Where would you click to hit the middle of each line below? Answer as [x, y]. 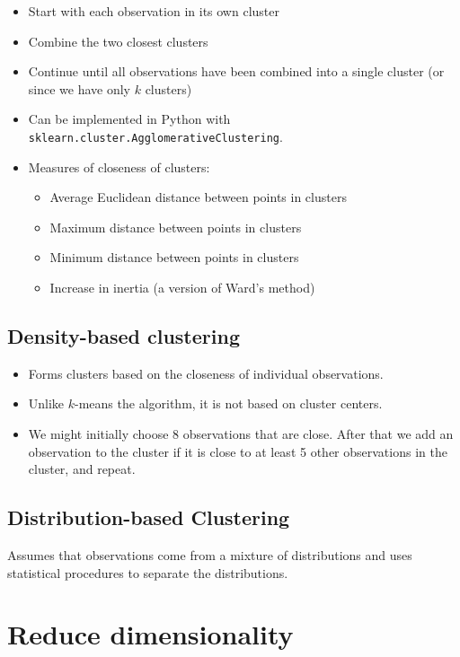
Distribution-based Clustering [149, 517]
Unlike [46, 403]
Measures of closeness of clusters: [119, 166]
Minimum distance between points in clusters [174, 257]
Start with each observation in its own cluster [154, 11]
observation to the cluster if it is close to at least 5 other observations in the [238, 451]
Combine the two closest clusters [118, 41]
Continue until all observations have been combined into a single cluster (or [236, 71]
